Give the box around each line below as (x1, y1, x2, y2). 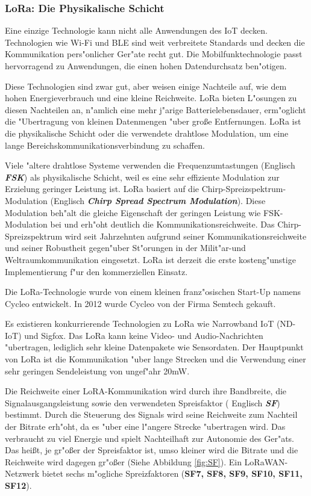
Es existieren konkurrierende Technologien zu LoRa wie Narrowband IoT (5, 317, 274, 330)
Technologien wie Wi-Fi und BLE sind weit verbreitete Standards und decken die (5, 36, 305, 48)
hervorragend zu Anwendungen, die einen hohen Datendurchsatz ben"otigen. (5, 60, 287, 72)
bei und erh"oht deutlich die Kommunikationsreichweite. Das (50, 218, 275, 231)
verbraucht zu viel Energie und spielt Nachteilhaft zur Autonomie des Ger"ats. (5, 432, 295, 444)
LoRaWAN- (244, 455, 288, 468)
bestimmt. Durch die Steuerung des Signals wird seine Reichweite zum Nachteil (5, 408, 298, 421)
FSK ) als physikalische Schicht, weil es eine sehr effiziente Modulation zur (5, 170, 280, 183)
